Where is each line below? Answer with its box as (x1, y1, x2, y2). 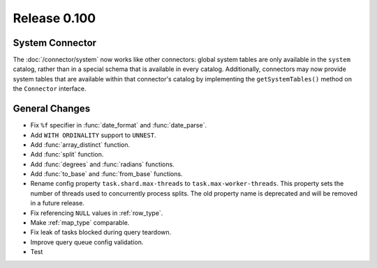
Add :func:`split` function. (30, 150, 104, 159)
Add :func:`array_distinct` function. (30, 140, 131, 149)
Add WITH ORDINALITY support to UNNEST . (30, 131, 156, 139)
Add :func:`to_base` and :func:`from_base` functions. (30, 170, 183, 178)
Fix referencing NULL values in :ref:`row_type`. (30, 209, 163, 217)
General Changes (13, 103, 91, 115)
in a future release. (30, 199, 85, 207)
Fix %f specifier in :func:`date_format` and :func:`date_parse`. (30, 121, 207, 129)
